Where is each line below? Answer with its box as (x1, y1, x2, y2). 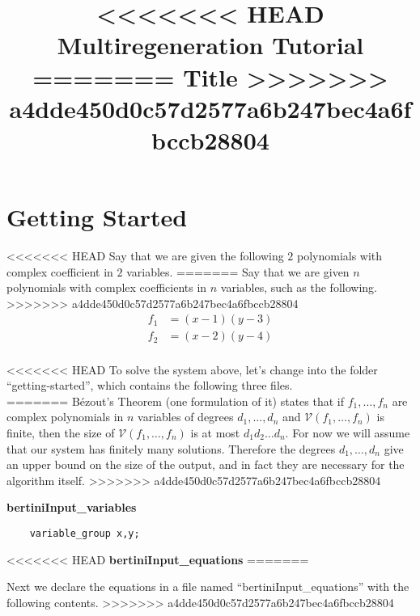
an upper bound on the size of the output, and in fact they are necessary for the (6, 456, 405, 473)
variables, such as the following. (220, 279, 377, 296)
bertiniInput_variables (6, 499, 137, 516)
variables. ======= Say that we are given (126, 263, 350, 280)
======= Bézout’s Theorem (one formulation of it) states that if (6, 392, 345, 409)
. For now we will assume (285, 424, 410, 441)
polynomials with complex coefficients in (6, 279, 207, 296)
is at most (190, 424, 240, 441)
